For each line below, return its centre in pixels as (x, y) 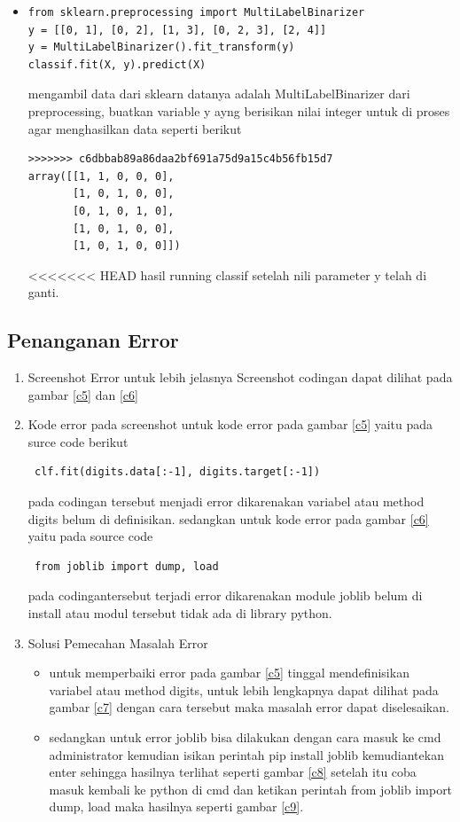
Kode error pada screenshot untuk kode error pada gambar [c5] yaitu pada (230, 424)
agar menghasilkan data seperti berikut (135, 128)
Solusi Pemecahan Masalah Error (118, 642)
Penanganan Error (93, 340)
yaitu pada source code (90, 536)
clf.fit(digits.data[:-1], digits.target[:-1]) (177, 472)
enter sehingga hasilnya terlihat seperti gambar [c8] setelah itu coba (233, 772)
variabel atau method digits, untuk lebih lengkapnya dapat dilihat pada (244, 689)
